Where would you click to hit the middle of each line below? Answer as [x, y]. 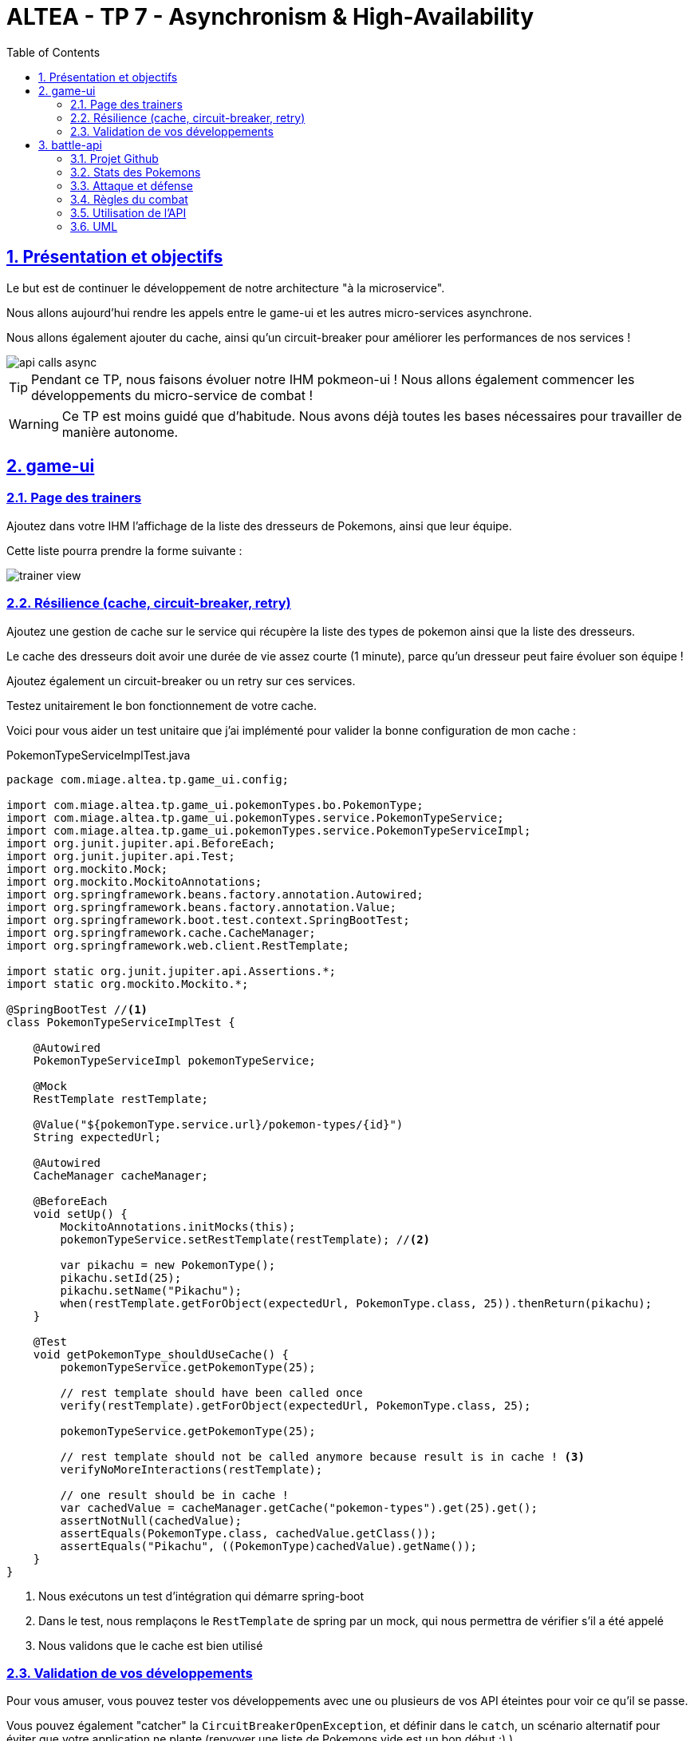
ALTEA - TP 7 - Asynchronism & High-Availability [270, 17]
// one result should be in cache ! [175, 1495]
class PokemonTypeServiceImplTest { [121, 1022]
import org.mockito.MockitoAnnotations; [134, 881]
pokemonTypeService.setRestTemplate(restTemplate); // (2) [245, 1239]
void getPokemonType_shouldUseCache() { [161, 1354]
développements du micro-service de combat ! [172, 395]
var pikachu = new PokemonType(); [168, 1265]
